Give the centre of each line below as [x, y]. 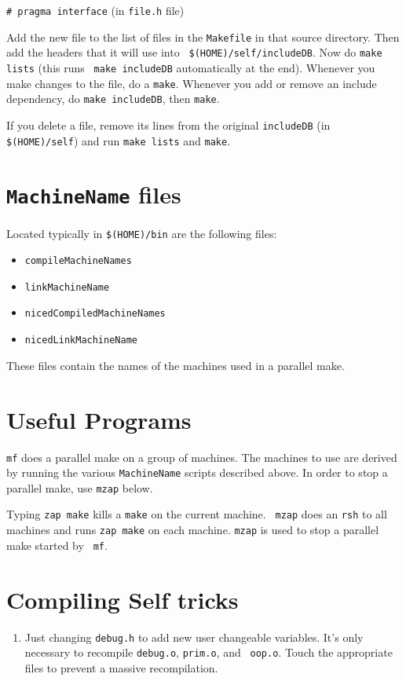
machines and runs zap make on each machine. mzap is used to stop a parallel [193, 530]
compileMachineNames [78, 261]
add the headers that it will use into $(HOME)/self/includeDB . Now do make [194, 52]
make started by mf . [57, 545]
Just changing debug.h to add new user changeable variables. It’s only [194, 637]
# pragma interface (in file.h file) [95, 10]
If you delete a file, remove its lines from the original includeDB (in [168, 124]
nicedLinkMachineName [81, 340]
